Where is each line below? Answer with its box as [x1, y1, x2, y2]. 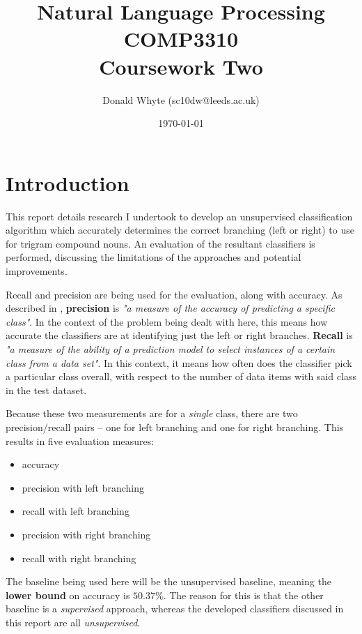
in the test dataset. [6, 382, 87, 397]
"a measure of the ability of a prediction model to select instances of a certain [6, 341, 336, 356]
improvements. [6, 264, 68, 278]
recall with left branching [22, 504, 129, 518]
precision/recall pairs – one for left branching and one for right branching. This [6, 419, 344, 434]
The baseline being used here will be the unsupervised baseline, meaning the [6, 574, 331, 589]
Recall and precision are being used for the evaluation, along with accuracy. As [6, 287, 343, 301]
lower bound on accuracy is [6, 587, 130, 602]
